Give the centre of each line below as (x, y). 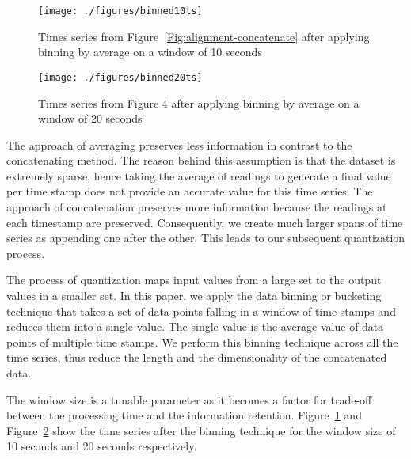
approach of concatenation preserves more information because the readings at (197, 207)
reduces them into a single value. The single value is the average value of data (195, 326)
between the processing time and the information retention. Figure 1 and (184, 415)
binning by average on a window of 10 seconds (150, 52)
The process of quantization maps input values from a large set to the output (194, 280)
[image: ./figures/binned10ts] (120, 11)
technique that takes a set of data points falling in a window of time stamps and (201, 311)
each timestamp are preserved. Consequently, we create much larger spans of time (205, 222)
